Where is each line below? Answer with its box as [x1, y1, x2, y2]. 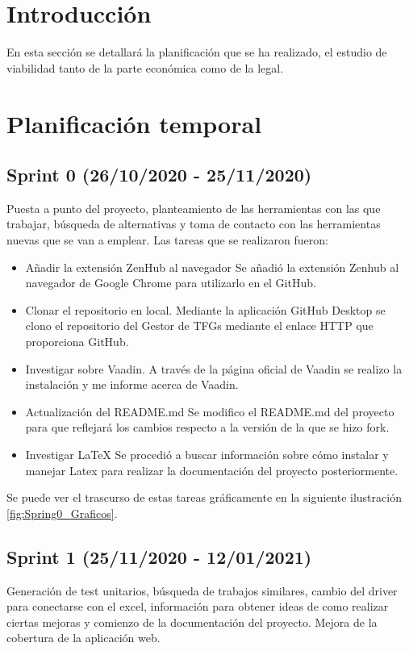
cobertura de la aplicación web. [6, 629, 161, 646]
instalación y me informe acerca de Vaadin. [25, 376, 239, 393]
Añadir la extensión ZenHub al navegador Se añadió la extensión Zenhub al [25, 258, 399, 275]
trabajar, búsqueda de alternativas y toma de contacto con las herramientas [6, 215, 381, 232]
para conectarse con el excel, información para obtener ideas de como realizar [6, 598, 389, 615]
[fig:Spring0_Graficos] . [6, 504, 118, 521]
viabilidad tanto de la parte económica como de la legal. [6, 59, 284, 76]
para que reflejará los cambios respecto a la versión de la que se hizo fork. [25, 419, 390, 436]
